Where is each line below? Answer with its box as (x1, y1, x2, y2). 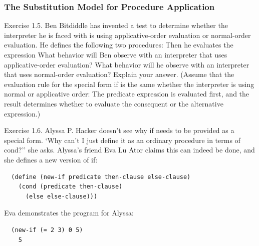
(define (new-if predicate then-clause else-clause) (11, 173, 191, 180)
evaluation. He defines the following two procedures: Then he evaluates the (4, 39, 233, 50)
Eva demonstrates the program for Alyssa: (4, 207, 134, 218)
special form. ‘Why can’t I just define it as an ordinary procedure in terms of (4, 134, 240, 145)
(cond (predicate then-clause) (18, 183, 123, 190)
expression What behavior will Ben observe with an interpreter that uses (4, 49, 227, 59)
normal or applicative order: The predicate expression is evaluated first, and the (4, 88, 249, 99)
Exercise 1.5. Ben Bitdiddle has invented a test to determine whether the (4, 20, 228, 30)
